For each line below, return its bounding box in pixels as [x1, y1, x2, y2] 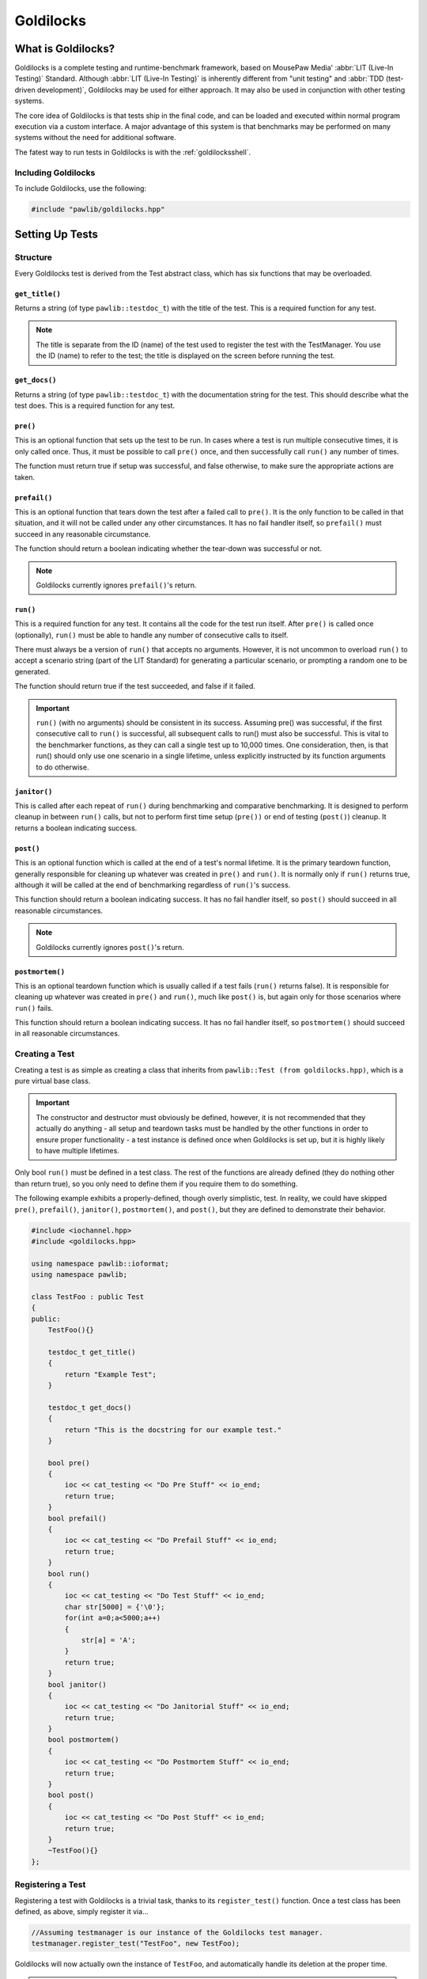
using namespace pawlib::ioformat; [31, 1259, 169, 1268]
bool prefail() [47, 1514, 107, 1523]
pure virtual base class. [14, 1077, 91, 1085]
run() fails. [14, 1003, 54, 1012]
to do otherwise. [36, 762, 89, 772]
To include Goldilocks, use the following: [14, 183, 146, 193]
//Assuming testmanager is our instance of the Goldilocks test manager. [31, 1928, 323, 1937]
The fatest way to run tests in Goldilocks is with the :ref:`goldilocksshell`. [14, 147, 251, 157]
